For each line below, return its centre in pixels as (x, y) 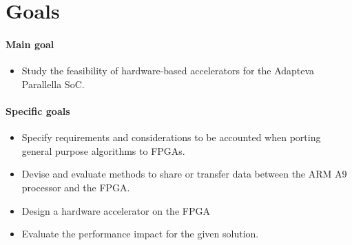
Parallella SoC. (53, 84)
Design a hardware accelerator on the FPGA (116, 210)
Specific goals (38, 110)
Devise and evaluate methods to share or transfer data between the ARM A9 (184, 174)
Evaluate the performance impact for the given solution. (140, 234)
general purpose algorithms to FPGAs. (103, 150)
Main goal (30, 44)
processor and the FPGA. (76, 187)
